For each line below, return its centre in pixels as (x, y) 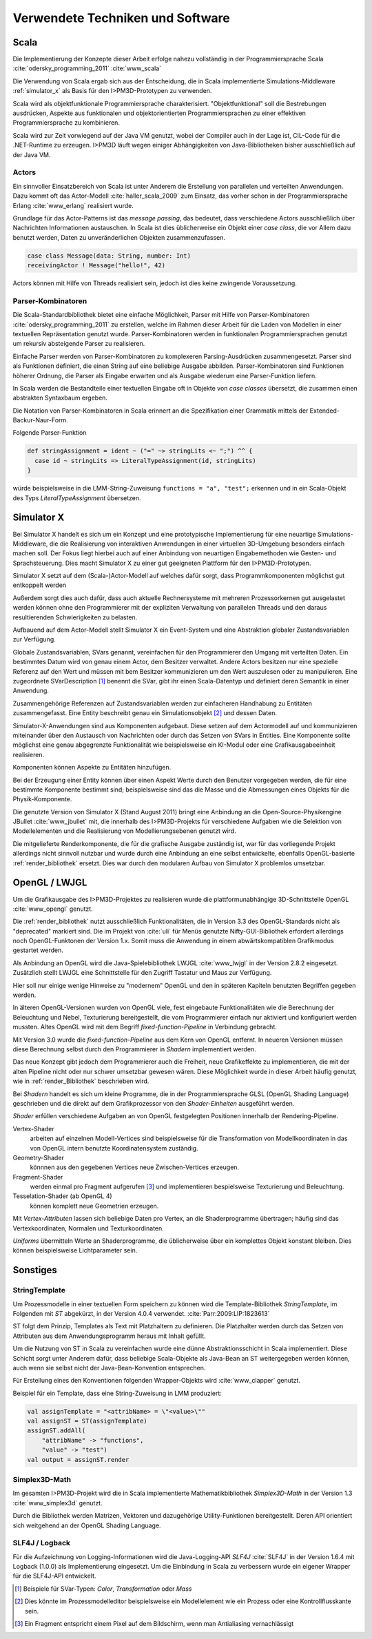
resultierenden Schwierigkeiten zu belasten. (75, 617)
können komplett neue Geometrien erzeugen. (94, 1206)
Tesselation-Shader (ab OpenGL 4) (63, 1196)
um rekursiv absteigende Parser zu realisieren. (79, 344)
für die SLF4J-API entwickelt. (54, 1576)
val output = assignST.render (78, 1460)
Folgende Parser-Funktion (50, 433)
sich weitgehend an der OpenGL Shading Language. (87, 1525)
